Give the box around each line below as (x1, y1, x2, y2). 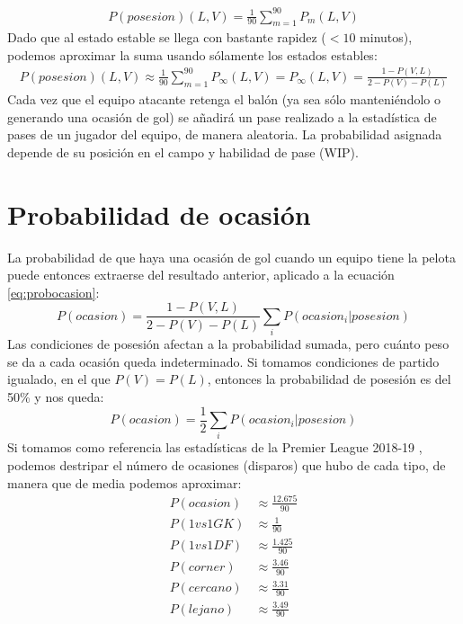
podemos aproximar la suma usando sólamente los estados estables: (7, 45, 378, 64)
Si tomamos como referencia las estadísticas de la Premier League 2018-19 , (7, 438, 423, 457)
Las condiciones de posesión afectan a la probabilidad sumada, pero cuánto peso (7, 334, 450, 353)
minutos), (360, 28, 413, 47)
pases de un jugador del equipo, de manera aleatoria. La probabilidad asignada (7, 125, 442, 144)
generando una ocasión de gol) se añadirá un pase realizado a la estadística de (7, 107, 437, 126)
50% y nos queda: (7, 388, 104, 406)
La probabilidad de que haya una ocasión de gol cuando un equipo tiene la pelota (7, 247, 456, 266)
